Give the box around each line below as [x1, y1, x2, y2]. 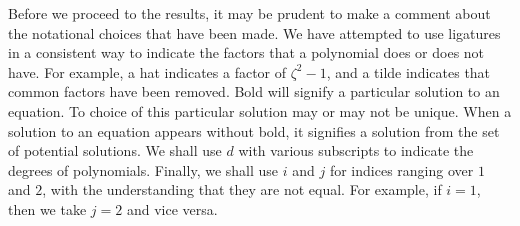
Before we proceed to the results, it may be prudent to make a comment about [8, 3, 491, 23]
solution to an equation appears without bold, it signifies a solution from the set [8, 120, 500, 141]
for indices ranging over [329, 159, 474, 180]
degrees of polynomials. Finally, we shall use [8, 159, 279, 180]
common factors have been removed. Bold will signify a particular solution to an [8, 81, 500, 102]
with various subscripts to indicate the [238, 140, 474, 161]
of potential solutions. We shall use [8, 140, 222, 161]
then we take [8, 198, 87, 219]
